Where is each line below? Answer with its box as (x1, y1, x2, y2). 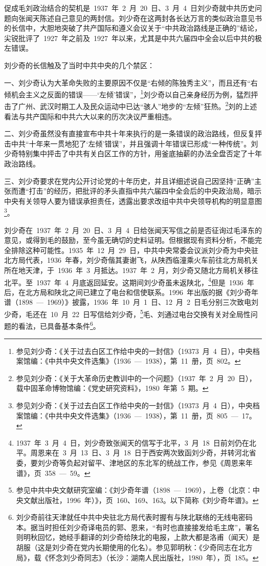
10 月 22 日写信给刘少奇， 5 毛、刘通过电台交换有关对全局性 (50, 307, 251, 319)
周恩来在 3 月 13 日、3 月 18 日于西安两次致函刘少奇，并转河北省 (30, 447, 256, 458)
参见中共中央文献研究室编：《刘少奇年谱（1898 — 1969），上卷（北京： (16, 485, 253, 495)
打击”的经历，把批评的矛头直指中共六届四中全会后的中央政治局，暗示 (29, 185, 262, 196)
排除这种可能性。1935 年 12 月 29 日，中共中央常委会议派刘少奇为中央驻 (11, 244, 258, 255)
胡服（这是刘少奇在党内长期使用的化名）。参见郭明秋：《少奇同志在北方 (16, 542, 253, 553)
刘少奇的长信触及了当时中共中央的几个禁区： (4, 59, 154, 70)
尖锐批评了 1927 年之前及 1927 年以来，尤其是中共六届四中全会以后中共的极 (4, 32, 262, 43)
